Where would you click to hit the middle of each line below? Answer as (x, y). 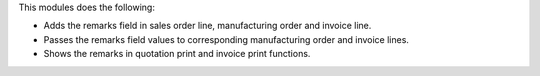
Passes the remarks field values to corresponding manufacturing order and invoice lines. (226, 39)
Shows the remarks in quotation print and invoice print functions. (177, 54)
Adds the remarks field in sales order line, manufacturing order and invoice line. (207, 26)
